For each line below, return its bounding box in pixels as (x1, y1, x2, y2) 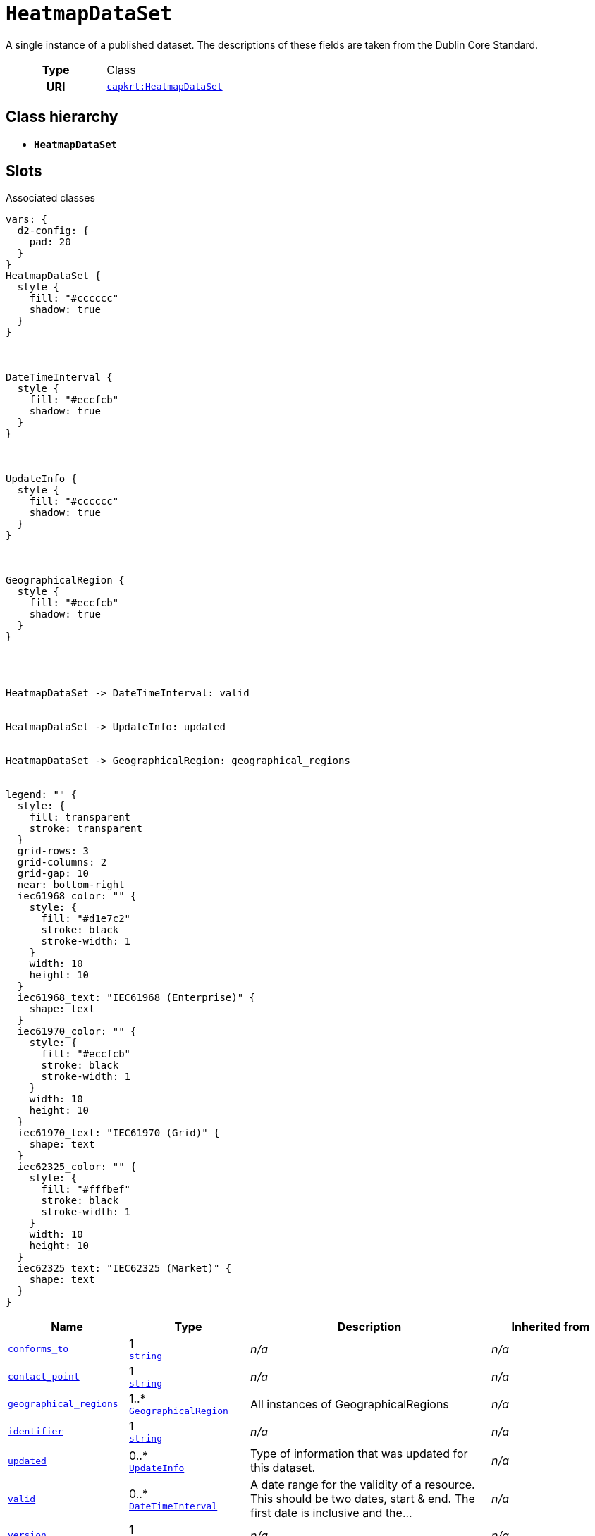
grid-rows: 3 (17, 845, 90, 857)
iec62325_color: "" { (17, 1161, 137, 1173)
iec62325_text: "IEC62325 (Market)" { (17, 1262, 232, 1274)
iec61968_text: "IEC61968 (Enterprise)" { (17, 992, 256, 1004)
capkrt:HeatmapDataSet (106, 81, 223, 92)
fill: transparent (29, 811, 131, 823)
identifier (8, 1426, 63, 1437)
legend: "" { (6, 789, 78, 801)
